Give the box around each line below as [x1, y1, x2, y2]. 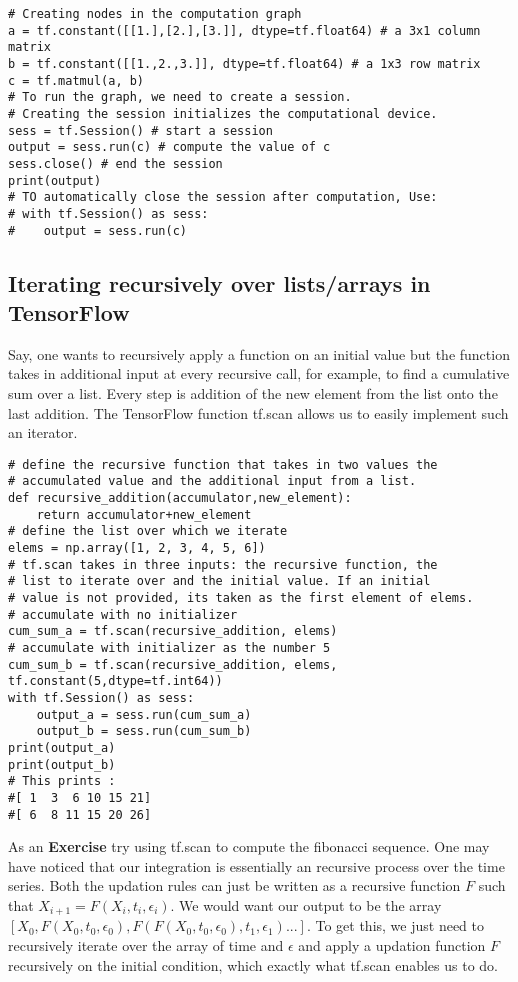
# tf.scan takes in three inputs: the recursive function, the [8, 557, 438, 572]
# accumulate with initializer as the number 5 [8, 640, 331, 655]
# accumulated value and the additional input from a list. [8, 474, 417, 489]
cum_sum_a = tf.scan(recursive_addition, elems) [8, 624, 338, 639]
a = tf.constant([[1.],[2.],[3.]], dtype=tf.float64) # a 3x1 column [8, 23, 481, 38]
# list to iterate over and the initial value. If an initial [8, 574, 431, 589]
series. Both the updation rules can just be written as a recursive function [8, 875, 461, 896]
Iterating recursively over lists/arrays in [8, 267, 431, 298]
